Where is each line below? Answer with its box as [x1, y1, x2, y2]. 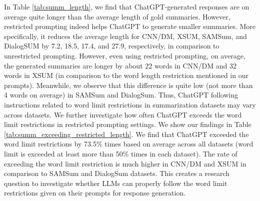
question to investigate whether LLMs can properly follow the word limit [4, 177, 227, 188]
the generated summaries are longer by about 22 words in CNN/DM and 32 [4, 60, 236, 70]
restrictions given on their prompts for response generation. [4, 187, 186, 198]
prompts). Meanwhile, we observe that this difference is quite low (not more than [4, 79, 253, 90]
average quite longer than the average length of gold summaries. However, [4, 11, 230, 21]
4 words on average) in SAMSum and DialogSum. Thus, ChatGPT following [4, 89, 238, 100]
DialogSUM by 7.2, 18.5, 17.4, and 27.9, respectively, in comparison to [4, 40, 219, 51]
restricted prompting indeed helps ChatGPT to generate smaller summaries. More [4, 21, 255, 31]
